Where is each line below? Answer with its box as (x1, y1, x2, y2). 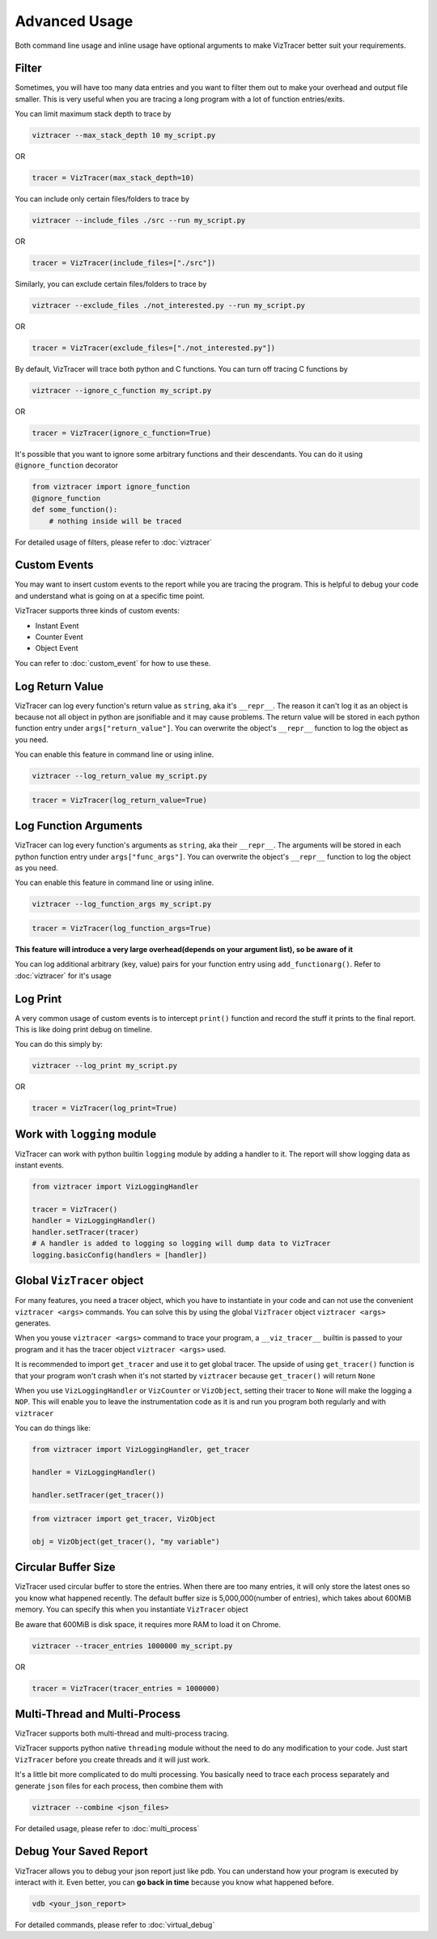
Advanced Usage (15, 12, 134, 30)
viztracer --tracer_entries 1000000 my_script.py (32, 1641, 233, 1651)
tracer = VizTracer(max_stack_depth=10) (32, 173, 194, 182)
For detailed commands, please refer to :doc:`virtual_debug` (15, 1920, 215, 1929)
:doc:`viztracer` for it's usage (15, 971, 112, 980)
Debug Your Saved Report (15, 1844, 149, 1859)
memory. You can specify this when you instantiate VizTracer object (15, 1604, 248, 1614)
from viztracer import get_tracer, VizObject (32, 1514, 216, 1523)
